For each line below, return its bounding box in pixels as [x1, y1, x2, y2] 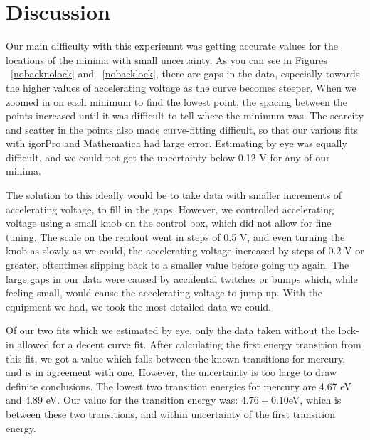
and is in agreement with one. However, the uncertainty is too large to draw [6, 365, 337, 380]
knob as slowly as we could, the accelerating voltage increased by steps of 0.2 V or [6, 243, 364, 258]
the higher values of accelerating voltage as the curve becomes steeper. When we [6, 80, 356, 95]
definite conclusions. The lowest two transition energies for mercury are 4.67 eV [6, 378, 351, 393]
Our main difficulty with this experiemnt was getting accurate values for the [6, 38, 339, 53]
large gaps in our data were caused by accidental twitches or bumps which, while [6, 271, 358, 286]
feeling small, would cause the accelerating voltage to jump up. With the [6, 285, 323, 300]
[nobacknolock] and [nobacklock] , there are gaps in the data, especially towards [11, 66, 360, 81]
